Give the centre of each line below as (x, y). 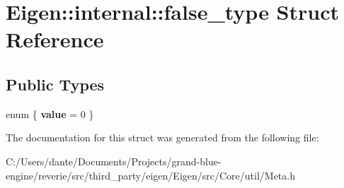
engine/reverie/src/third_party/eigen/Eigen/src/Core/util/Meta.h (150, 175)
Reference (55, 39)
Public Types (55, 84)
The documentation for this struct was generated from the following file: (162, 137)
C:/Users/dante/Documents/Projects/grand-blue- (114, 161)
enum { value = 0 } (50, 113)
